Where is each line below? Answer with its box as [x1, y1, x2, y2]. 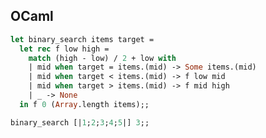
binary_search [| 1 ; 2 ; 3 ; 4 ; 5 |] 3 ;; [10, 117, 150, 128]
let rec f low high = [19, 44, 110, 54]
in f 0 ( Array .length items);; [19, 99, 150, 109]
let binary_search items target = [10, 34, 155, 44]
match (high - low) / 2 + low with [28, 53, 177, 63]
